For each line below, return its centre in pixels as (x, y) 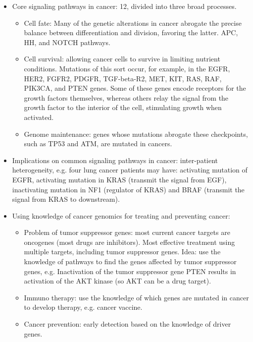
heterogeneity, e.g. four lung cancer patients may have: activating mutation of (130, 170)
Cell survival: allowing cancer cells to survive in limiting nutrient (122, 59)
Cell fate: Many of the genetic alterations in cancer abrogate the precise (133, 23)
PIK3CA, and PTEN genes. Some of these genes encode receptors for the (135, 88)
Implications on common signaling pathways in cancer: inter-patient (115, 160)
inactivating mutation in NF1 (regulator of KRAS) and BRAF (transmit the (128, 189)
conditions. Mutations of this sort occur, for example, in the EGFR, (127, 68)
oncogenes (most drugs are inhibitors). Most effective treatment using (129, 242)
